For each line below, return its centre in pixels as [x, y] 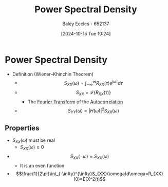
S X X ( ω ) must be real [33, 141]
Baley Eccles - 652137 [86, 24]
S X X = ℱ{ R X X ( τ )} [94, 93]
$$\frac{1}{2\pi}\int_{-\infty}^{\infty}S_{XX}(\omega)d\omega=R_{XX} [90, 174]
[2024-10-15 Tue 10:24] [86, 33]
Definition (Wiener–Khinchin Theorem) [53, 74]
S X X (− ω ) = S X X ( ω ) [90, 157]
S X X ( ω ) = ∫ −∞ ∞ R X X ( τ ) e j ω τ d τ [93, 83]
